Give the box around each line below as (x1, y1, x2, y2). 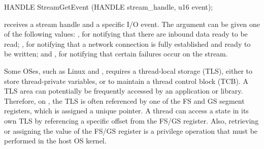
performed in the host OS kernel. (4, 135, 107, 146)
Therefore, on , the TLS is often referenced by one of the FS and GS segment (4, 95, 245, 106)
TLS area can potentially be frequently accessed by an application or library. (4, 85, 243, 96)
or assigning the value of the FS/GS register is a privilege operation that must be (4, 125, 258, 136)
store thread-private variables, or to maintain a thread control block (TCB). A (4, 75, 248, 86)
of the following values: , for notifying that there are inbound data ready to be (4, 28, 248, 39)
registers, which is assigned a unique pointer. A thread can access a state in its (4, 105, 249, 116)
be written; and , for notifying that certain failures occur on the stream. (4, 48, 228, 59)
